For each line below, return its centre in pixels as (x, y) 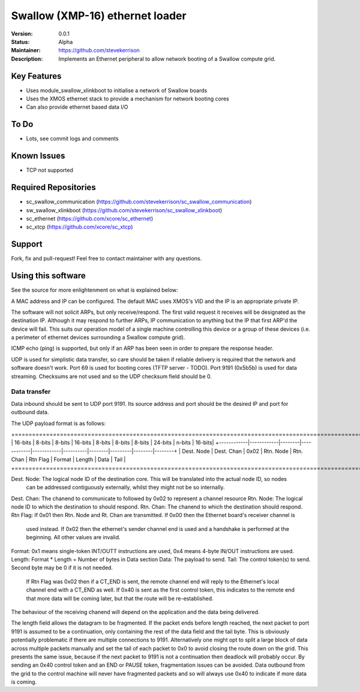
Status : (20, 41)
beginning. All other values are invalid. (73, 537)
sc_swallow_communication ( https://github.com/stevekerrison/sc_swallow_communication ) (139, 202)
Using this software (49, 276)
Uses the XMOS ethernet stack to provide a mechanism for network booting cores (127, 99)
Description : (27, 59)
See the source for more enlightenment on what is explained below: (94, 290)
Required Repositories (53, 187)
